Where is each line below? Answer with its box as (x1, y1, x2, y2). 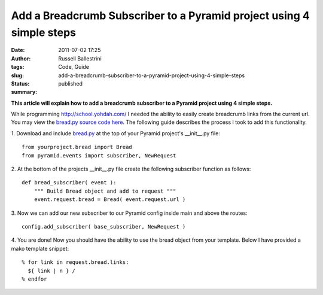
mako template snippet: (11, 245, 69, 252)
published (58, 80, 83, 87)
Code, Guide (58, 63, 90, 71)
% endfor (22, 275, 47, 282)
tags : (11, 63, 25, 71)
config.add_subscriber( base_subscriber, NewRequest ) (22, 223, 186, 230)
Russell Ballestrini (58, 54, 102, 62)
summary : (11, 89, 38, 96)
